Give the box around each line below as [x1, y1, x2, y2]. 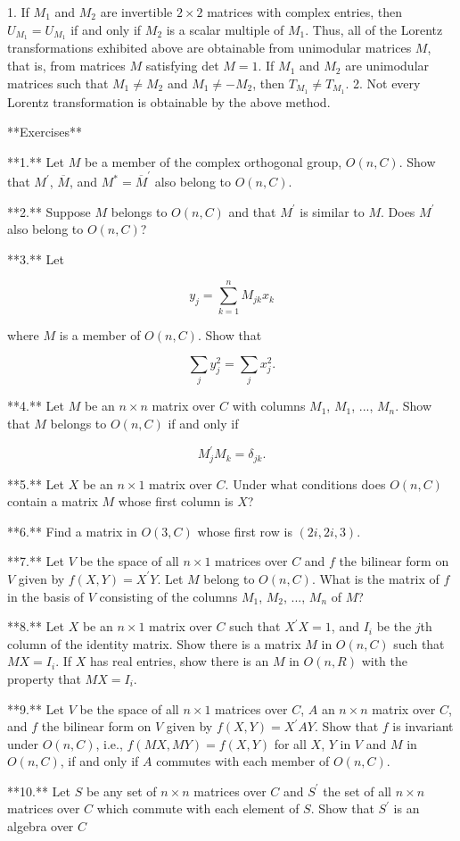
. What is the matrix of [311, 569, 439, 587]
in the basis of [7, 587, 85, 605]
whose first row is [197, 521, 292, 540]
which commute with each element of [96, 799, 300, 818]
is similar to [300, 202, 365, 221]
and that [228, 202, 276, 221]
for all [274, 734, 307, 753]
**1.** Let [7, 152, 64, 171]
